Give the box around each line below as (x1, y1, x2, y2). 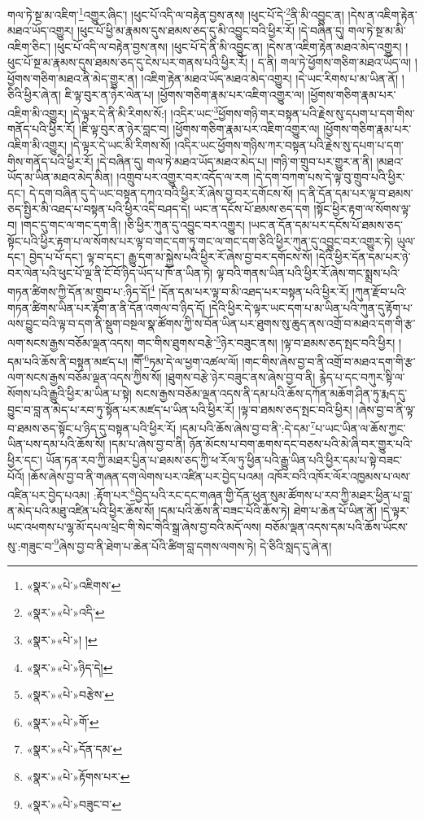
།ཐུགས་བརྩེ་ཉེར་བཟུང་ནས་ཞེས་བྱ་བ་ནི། (165, 369, 316, 386)
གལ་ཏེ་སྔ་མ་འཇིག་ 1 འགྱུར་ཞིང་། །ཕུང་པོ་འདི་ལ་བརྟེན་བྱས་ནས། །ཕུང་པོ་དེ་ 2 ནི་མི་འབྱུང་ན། (7, 4, 344, 23)
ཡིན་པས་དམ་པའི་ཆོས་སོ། (7, 435, 106, 452)
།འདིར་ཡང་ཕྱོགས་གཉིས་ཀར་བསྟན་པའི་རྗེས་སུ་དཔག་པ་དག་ (174, 137, 404, 154)
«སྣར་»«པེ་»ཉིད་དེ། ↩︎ (26, 658, 113, 675)
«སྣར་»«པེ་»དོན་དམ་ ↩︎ (26, 740, 122, 758)
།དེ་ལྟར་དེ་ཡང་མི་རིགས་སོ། (70, 137, 171, 154)
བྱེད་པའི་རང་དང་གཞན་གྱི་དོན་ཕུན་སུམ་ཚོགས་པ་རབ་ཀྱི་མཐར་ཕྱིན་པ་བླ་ (134, 486, 413, 503)
